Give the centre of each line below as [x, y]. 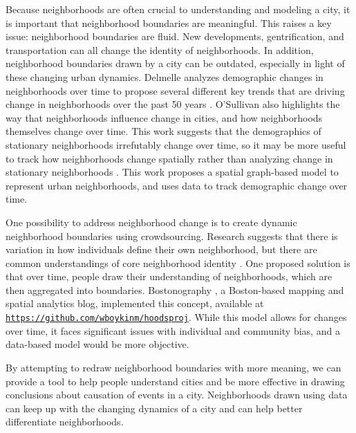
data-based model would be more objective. [97, 344]
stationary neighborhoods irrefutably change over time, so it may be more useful [176, 144]
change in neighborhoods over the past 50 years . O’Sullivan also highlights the [173, 104]
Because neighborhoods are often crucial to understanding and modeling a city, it [178, 9]
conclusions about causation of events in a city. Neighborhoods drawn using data [177, 395]
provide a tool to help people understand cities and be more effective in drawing [175, 381]
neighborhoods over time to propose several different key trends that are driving [175, 90]
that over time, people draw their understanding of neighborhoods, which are [169, 276]
